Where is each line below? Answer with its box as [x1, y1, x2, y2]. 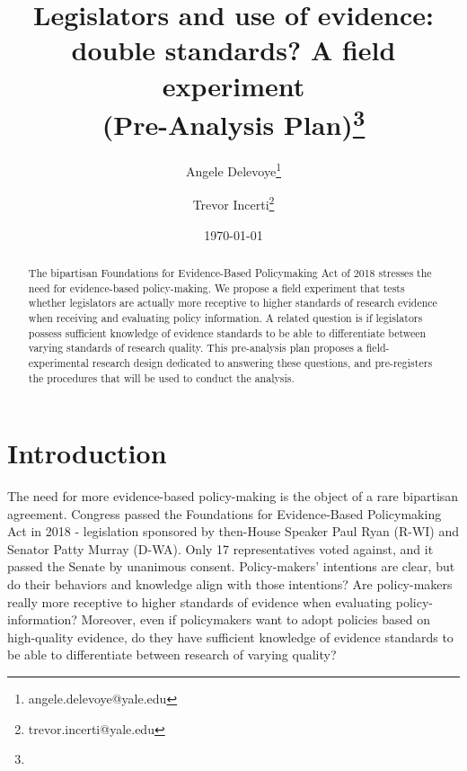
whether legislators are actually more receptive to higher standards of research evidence [28, 295, 437, 310]
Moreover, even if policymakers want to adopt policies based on [81, 610, 430, 629]
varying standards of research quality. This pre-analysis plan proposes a [28, 340, 363, 355]
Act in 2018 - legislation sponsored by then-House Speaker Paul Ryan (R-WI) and [7, 522, 460, 541]
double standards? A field [71, 31, 396, 68]
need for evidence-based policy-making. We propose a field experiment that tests [28, 280, 405, 295]
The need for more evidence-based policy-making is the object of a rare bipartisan [7, 487, 459, 506]
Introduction [7, 435, 167, 471]
